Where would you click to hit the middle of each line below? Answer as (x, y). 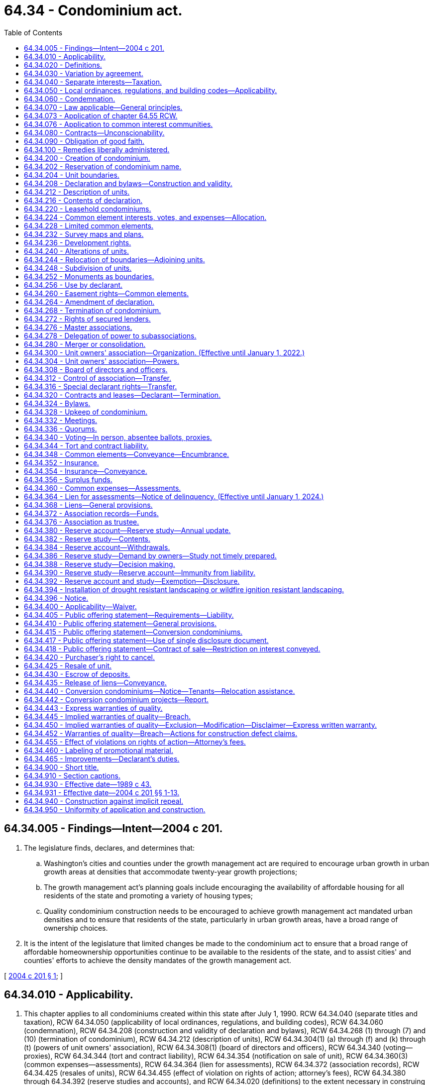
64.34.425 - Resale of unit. (68, 665)
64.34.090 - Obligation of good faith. (84, 141)
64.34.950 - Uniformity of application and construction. (115, 809)
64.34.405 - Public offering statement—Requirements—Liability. (129, 615)
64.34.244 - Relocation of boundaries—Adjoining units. (114, 259)
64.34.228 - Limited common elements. (89, 225)
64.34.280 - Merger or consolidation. (85, 344)
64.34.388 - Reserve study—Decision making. (100, 564)
